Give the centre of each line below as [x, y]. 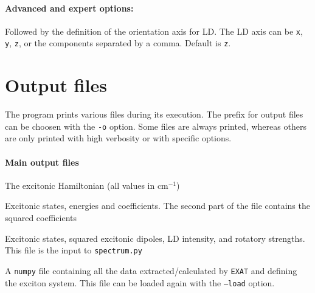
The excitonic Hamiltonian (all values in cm [87, 185]
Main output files [42, 162]
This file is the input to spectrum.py [74, 250]
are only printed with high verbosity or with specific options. [118, 138]
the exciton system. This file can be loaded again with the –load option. [140, 282]
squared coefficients [41, 218]
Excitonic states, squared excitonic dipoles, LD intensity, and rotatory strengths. [155, 238]
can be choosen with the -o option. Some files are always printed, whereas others [156, 126]
